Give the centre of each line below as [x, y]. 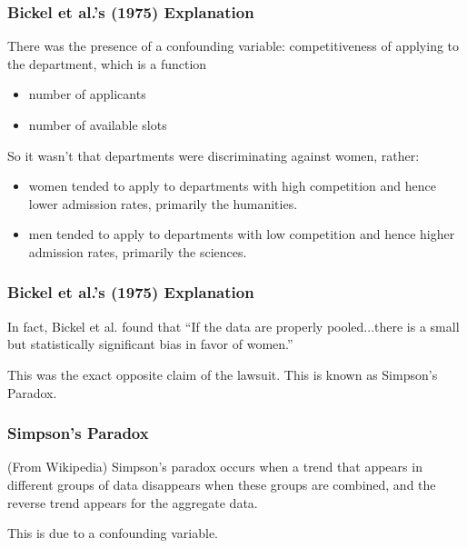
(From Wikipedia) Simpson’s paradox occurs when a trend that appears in [215, 467]
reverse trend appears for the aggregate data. [133, 502]
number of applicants [87, 94]
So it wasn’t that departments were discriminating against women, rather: [214, 155]
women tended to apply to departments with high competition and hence [232, 186]
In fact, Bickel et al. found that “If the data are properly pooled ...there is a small [233, 326]
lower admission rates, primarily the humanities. [163, 203]
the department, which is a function [107, 63]
